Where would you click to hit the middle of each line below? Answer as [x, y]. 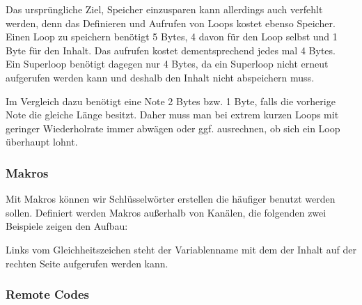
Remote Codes [48, 294]
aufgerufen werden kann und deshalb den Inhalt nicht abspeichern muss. [160, 77]
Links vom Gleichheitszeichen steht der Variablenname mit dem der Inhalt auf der [181, 249]
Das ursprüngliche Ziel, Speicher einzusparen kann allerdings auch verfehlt [164, 9]
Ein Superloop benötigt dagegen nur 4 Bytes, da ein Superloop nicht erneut [167, 64]
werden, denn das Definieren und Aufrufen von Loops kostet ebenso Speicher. [171, 23]
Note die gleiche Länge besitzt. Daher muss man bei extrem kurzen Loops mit [172, 115]
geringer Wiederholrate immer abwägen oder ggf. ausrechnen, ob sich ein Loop [173, 128]
